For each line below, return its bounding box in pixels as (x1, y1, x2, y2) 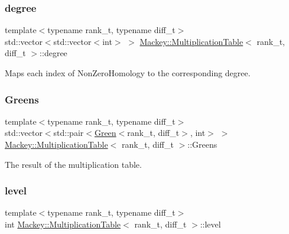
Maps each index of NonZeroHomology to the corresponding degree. (5, 67, 251, 79)
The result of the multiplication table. (5, 158, 142, 170)
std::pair (53, 126, 84, 139)
